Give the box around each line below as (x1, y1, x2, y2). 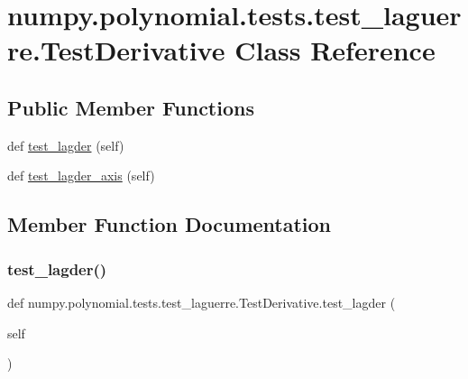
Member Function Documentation (7, 210, 332, 238)
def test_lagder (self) (7, 135, 124, 154)
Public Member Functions (7, 93, 254, 121)
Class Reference (234, 32, 436, 69)
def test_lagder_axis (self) (7, 166, 155, 185)
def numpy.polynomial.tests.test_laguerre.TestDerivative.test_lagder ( (7, 292, 396, 311)
